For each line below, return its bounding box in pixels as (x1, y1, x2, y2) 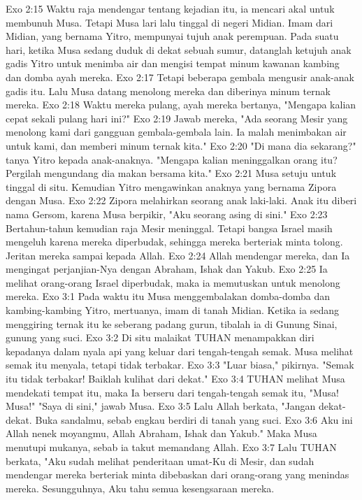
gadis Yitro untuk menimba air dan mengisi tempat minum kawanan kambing (6, 56, 340, 71)
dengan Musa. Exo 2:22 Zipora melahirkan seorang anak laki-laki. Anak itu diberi (6, 193, 357, 208)
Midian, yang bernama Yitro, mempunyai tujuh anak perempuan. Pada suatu (6, 29, 339, 43)
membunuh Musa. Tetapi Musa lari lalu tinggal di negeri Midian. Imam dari (6, 15, 333, 29)
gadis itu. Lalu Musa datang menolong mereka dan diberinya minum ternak (6, 83, 331, 98)
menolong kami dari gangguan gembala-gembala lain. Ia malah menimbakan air (6, 124, 347, 139)
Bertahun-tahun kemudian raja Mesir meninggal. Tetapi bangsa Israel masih (6, 220, 333, 235)
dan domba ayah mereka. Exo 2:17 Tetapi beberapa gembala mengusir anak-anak (6, 69, 354, 84)
